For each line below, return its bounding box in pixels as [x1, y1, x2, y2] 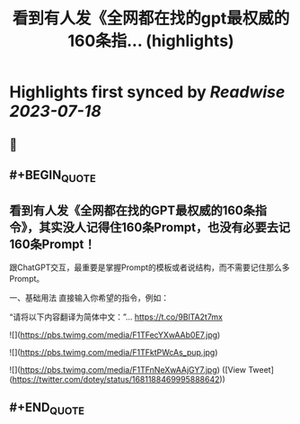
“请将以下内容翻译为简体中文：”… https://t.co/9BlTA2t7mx [9, 311, 223, 322]
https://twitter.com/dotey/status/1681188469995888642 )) [12, 374, 226, 384]
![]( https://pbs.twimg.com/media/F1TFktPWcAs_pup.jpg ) [9, 347, 218, 357]
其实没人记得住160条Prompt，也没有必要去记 [39, 220, 290, 235]
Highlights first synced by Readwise [9, 82, 286, 103]
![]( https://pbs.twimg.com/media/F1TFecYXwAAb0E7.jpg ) [9, 329, 221, 340]
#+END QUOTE [9, 400, 85, 418]
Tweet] [248, 364, 274, 374]
